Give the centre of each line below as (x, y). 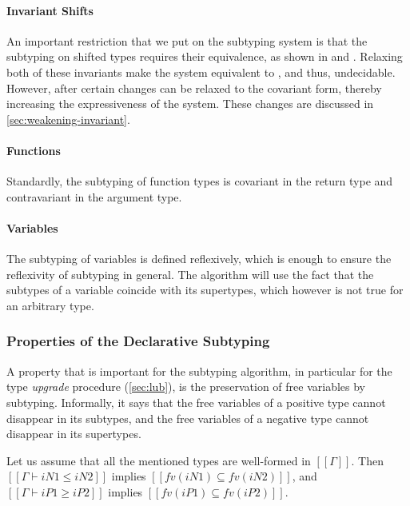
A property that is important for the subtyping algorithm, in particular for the (199, 371)
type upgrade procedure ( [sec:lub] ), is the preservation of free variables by (186, 386)
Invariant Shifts (50, 10)
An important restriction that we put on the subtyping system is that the (187, 40)
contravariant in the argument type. (94, 196)
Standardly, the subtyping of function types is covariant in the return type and (200, 181)
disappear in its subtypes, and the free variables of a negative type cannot (188, 418)
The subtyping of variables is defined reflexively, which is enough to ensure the (199, 259)
